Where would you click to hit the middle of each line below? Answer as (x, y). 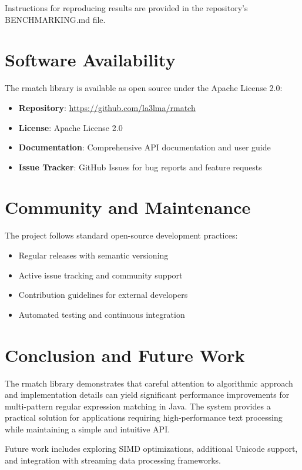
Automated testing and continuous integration (102, 314)
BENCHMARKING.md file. (55, 19)
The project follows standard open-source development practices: (121, 235)
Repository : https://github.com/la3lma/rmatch (107, 107)
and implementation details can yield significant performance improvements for (147, 395)
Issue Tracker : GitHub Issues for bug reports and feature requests (140, 167)
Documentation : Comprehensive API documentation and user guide (145, 147)
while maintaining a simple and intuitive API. (88, 429)
